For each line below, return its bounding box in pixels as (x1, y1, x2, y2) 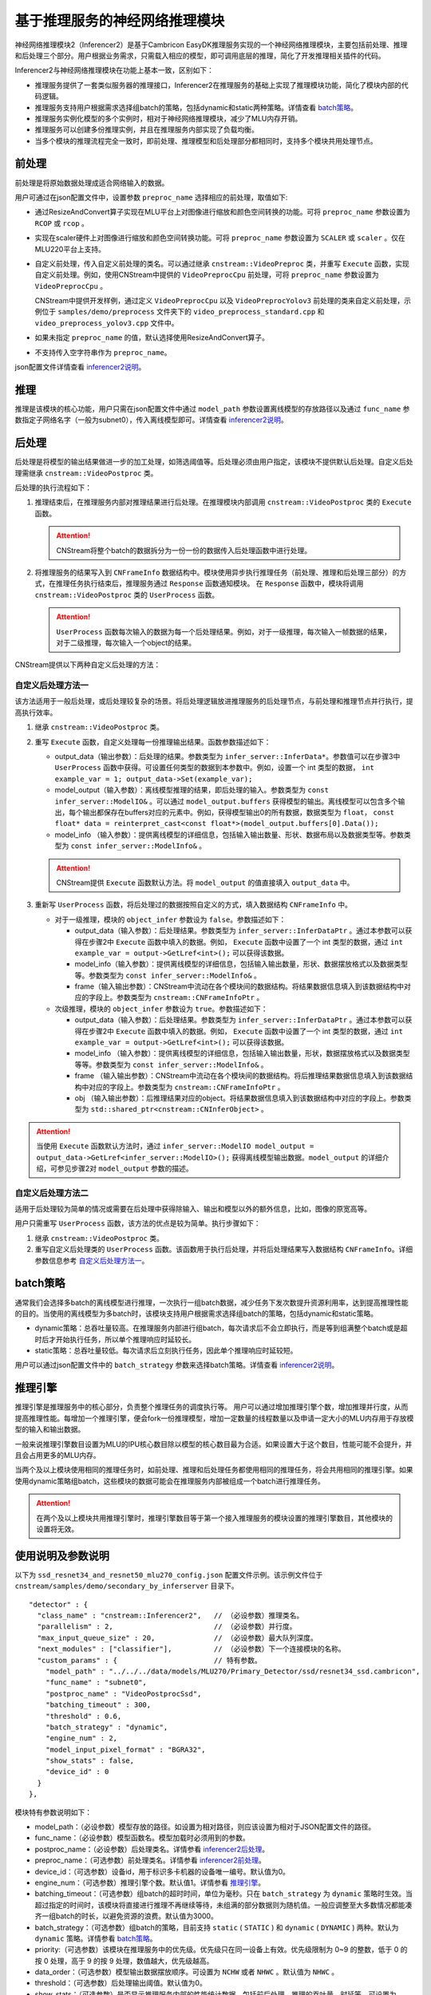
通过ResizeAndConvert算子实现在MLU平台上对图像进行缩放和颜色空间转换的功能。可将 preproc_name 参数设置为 (34, 207, 410, 217)
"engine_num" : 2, (45, 1734, 118, 1743)
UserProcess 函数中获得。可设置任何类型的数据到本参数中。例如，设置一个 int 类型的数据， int (54, 763, 375, 772)
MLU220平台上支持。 (34, 244, 105, 254)
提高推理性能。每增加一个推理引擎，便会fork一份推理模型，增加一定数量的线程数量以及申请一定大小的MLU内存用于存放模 (14, 1413, 414, 1423)
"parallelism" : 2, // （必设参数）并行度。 (37, 1622, 297, 1631)
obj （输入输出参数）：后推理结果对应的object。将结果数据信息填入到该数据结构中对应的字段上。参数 (74, 1093, 405, 1103)
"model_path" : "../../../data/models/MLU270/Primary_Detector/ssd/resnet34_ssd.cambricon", (45, 1666, 421, 1676)
